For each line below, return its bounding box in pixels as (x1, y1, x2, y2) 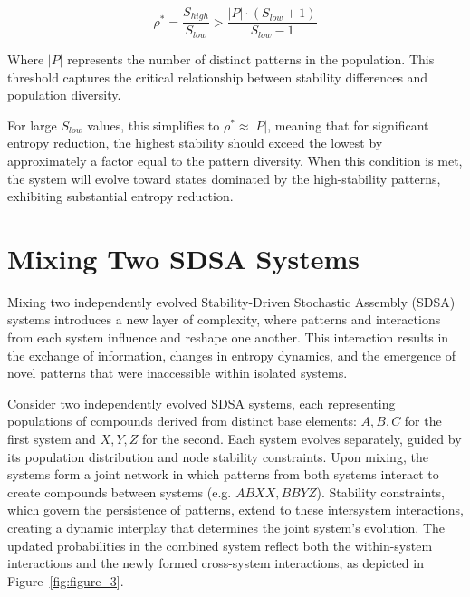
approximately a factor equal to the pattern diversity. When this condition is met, (7, 150, 463, 169)
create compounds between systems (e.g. (7, 482, 232, 501)
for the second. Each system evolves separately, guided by (141, 428, 462, 448)
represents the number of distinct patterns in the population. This (67, 49, 435, 68)
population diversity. (7, 85, 121, 104)
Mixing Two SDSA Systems (7, 239, 360, 276)
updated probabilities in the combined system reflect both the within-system (7, 535, 433, 554)
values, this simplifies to (87, 115, 220, 134)
